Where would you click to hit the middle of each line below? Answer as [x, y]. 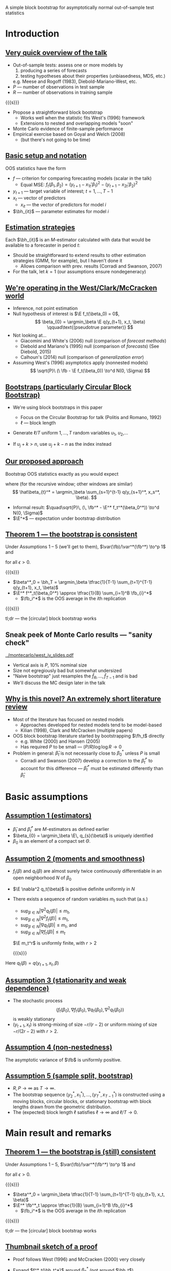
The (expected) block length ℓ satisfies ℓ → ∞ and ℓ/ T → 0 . [75, 1112]
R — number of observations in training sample [63, 92]
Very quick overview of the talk [56, 53]
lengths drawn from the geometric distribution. [62, 1107]
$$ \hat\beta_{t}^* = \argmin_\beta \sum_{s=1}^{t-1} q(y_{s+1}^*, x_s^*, [86, 492]
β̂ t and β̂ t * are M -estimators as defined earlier [61, 829]
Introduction [32, 34]
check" [17, 643]
